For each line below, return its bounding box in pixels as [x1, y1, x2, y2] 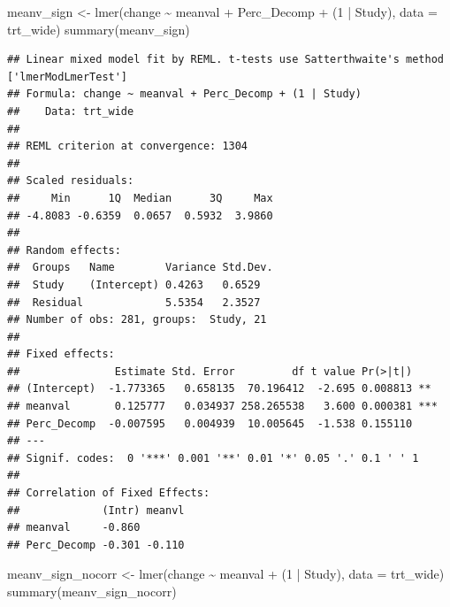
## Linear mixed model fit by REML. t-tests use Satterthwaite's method [7, 53, 444, 66]
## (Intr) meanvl [7, 503, 185, 517]
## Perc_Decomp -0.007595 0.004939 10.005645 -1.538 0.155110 [7, 417, 413, 430]
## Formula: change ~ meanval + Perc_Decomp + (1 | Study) [7, 88, 362, 101]
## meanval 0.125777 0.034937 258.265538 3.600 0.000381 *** [7, 400, 438, 413]
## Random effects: [7, 243, 121, 257]
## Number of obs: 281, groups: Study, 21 [7, 313, 267, 327]
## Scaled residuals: [7, 174, 134, 188]
